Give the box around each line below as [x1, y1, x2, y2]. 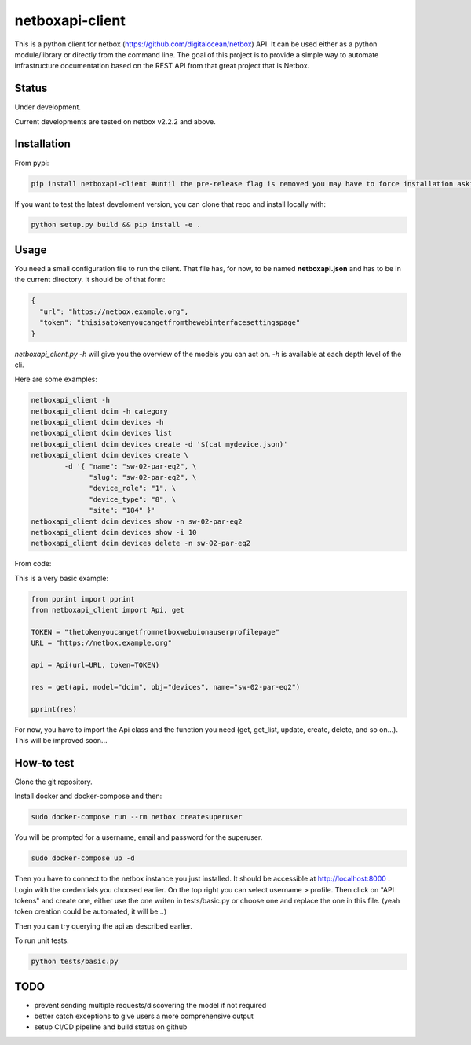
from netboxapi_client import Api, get [31, 605, 184, 615]
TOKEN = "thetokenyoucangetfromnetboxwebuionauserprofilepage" [31, 627, 280, 636]
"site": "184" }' [89, 506, 156, 515]
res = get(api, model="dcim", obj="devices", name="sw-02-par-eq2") [31, 683, 301, 691]
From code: [14, 559, 52, 568]
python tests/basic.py [31, 957, 119, 966]
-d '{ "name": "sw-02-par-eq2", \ [64, 462, 197, 471]
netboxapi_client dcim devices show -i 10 [31, 528, 197, 536]
